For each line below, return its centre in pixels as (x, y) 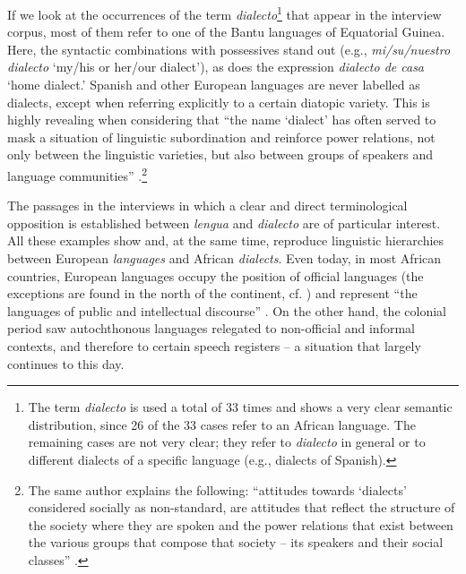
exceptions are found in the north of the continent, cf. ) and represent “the (212, 293)
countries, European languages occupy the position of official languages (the (216, 275)
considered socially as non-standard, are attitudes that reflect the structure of (242, 507)
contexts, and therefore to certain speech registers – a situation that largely (214, 346)
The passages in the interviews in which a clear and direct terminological (207, 206)
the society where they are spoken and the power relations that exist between (241, 524)
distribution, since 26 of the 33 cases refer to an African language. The (222, 424)
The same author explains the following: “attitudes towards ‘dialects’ (217, 489)
